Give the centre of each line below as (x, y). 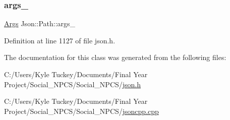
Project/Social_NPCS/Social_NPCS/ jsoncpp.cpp (81, 111)
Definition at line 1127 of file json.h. (60, 40)
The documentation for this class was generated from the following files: (115, 57)
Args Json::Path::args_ (40, 23)
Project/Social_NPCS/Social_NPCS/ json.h (73, 84)
